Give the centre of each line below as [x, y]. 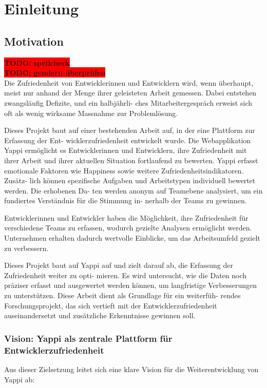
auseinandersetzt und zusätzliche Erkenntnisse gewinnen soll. [100, 315]
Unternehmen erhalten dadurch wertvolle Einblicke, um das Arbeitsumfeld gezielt [132, 238]
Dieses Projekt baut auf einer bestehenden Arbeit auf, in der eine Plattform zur [130, 130]
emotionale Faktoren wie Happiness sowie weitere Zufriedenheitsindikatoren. [124, 170]
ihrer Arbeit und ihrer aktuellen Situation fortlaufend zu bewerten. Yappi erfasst [131, 160]
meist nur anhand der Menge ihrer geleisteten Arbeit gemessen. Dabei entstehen [130, 93]
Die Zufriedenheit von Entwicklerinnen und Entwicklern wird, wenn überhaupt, [129, 82]
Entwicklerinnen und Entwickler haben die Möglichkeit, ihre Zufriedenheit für [126, 217]
